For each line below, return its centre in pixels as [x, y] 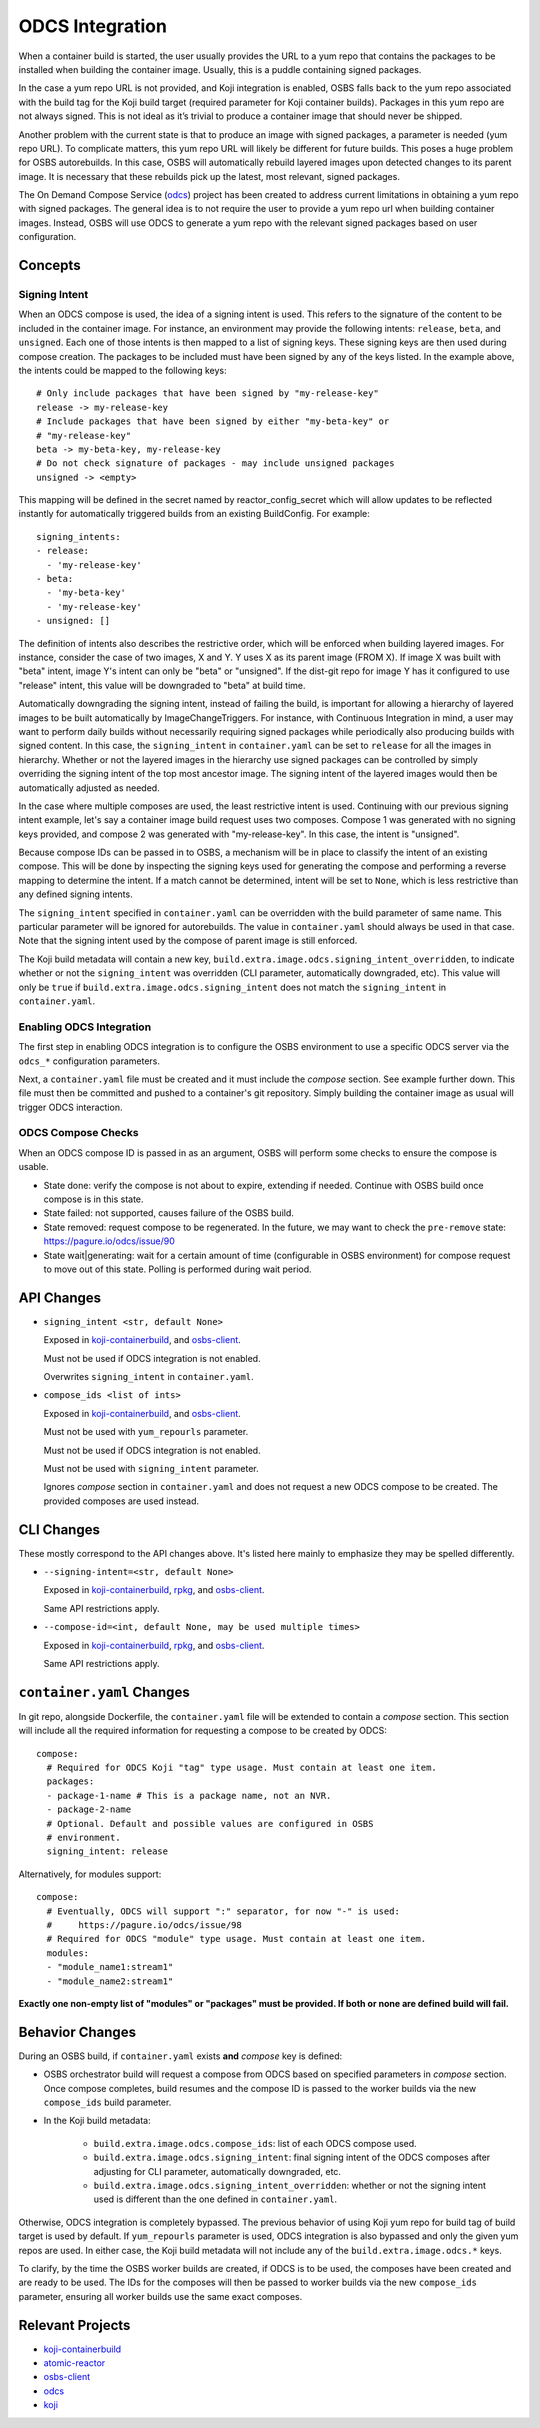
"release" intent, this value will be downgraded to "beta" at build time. [162, 685]
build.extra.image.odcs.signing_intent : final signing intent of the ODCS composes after [292, 2157]
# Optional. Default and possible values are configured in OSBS [210, 1823]
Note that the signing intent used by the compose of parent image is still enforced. [188, 941]
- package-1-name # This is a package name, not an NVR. [189, 1795]
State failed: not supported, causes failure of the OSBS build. [169, 1213]
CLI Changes [59, 1529]
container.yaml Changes [104, 1691]
